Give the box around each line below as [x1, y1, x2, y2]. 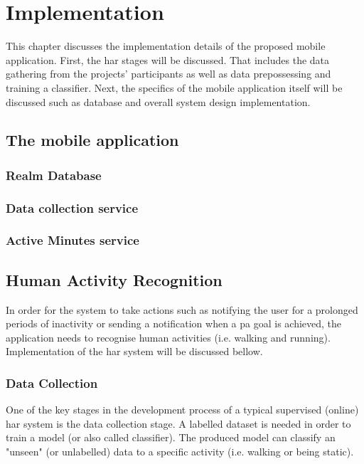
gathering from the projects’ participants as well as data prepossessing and [6, 66, 331, 81]
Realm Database [6, 166, 102, 184]
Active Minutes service [6, 231, 139, 249]
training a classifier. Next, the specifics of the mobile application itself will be [6, 80, 343, 95]
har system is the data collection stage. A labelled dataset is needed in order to [6, 416, 351, 431]
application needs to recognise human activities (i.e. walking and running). [6, 329, 331, 344]
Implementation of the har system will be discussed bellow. [6, 344, 263, 359]
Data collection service [6, 199, 139, 216]
